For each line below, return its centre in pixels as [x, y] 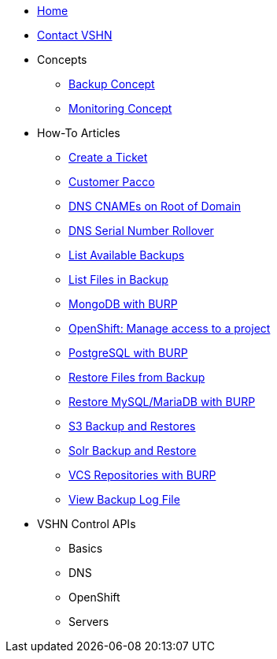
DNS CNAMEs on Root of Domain [155, 206]
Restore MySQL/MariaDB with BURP [162, 402]
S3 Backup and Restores [132, 426]
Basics [86, 548]
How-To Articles [79, 133]
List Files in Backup [118, 279]
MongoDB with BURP [123, 304]
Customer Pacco [112, 182]
